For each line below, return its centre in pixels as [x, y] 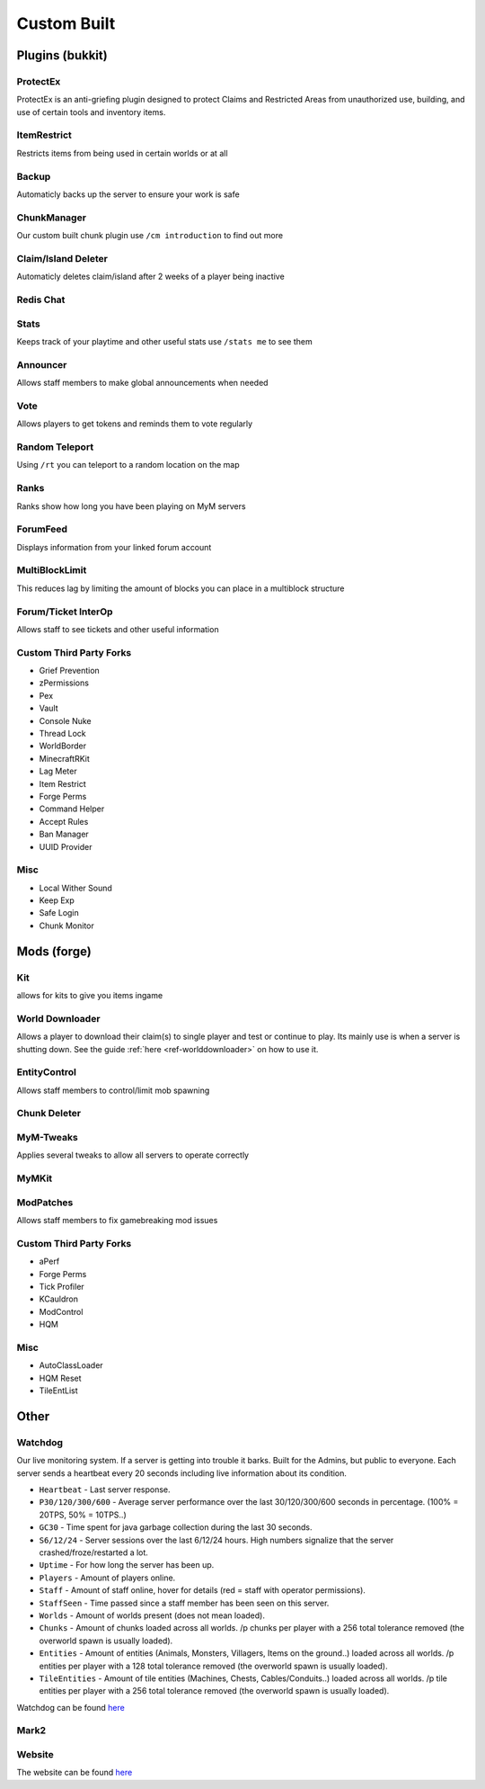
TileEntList [58, 1391]
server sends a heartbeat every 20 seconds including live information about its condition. [182, 1473]
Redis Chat [41, 300]
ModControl [61, 1311]
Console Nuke [65, 720]
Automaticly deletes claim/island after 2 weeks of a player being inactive [150, 277]
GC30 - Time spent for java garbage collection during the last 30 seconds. [176, 1527]
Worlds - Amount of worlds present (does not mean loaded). [152, 1615]
